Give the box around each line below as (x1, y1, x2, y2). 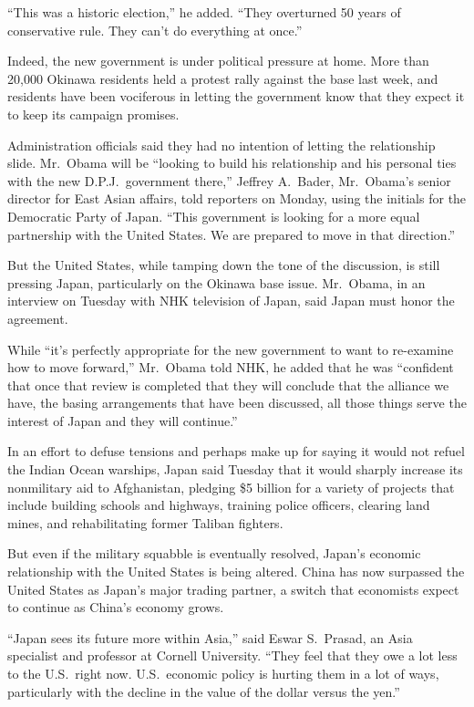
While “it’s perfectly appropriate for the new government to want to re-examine (7, 339, 454, 359)
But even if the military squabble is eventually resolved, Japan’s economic (7, 544, 421, 563)
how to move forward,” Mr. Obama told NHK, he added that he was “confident (7, 358, 454, 377)
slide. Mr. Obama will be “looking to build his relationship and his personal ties (7, 153, 457, 172)
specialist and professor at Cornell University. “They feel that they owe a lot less (7, 646, 458, 665)
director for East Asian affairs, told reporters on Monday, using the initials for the (7, 189, 467, 208)
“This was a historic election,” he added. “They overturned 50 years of (7, 3, 401, 21)
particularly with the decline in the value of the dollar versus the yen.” (7, 681, 400, 701)
